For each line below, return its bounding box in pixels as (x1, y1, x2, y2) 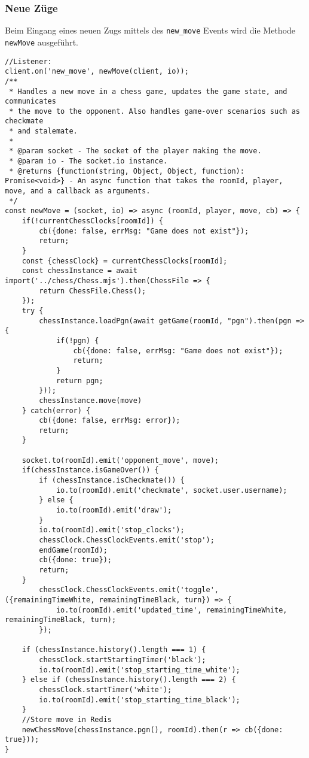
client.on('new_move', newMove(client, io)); (5, 67, 189, 76)
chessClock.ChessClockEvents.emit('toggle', (39, 586, 219, 595)
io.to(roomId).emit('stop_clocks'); (39, 526, 185, 535)
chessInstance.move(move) (39, 396, 142, 405)
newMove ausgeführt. (5, 35, 78, 48)
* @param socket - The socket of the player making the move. (9, 147, 262, 156)
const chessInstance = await (22, 266, 137, 275)
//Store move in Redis (22, 715, 112, 724)
